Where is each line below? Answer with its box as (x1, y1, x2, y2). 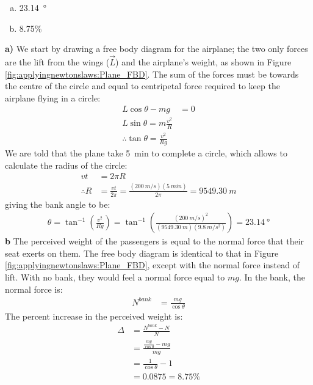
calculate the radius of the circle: (5, 158, 128, 171)
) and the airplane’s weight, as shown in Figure (115, 56, 292, 68)
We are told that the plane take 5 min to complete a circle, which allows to (5, 147, 287, 159)
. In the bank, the (239, 271, 305, 284)
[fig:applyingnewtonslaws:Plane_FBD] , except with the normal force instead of (5, 258, 300, 271)
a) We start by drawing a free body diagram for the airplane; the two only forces (5, 42, 308, 55)
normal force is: (5, 282, 63, 295)
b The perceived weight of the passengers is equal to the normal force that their (5, 235, 304, 248)
